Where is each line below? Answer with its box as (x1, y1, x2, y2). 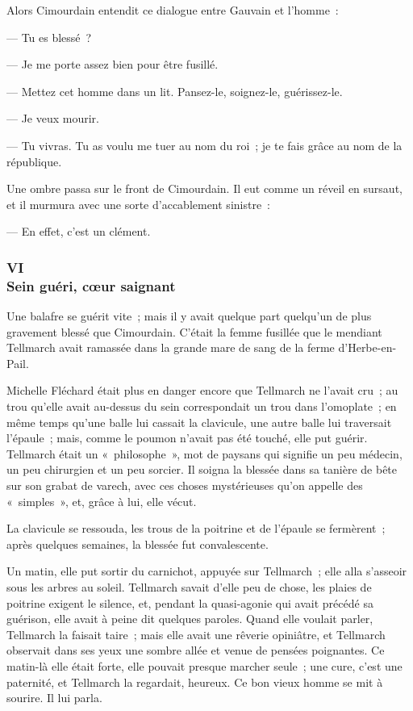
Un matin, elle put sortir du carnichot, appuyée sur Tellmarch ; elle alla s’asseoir (6, 563, 407, 579)
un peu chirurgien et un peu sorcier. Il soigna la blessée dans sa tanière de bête (6, 461, 398, 478)
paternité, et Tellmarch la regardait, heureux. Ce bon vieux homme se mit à (6, 673, 383, 690)
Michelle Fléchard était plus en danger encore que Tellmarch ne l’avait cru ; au (6, 382, 398, 399)
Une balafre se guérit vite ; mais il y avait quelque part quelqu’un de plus (6, 307, 372, 324)
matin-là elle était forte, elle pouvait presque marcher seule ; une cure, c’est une (6, 657, 403, 674)
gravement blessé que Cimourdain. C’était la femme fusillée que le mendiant (6, 323, 382, 340)
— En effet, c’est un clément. (6, 223, 151, 240)
